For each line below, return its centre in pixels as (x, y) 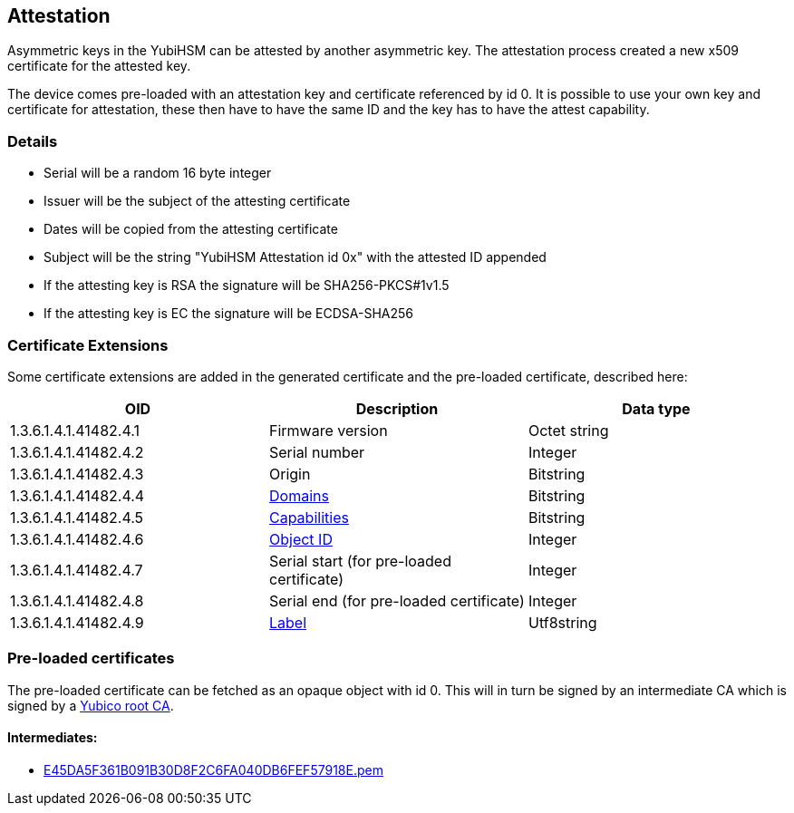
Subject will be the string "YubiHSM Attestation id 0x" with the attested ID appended (295, 257)
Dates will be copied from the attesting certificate (191, 229)
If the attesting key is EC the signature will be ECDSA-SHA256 (229, 314)
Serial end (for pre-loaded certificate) (397, 600)
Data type (656, 408)
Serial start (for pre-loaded (360, 561)
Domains (299, 495)
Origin (290, 474)
